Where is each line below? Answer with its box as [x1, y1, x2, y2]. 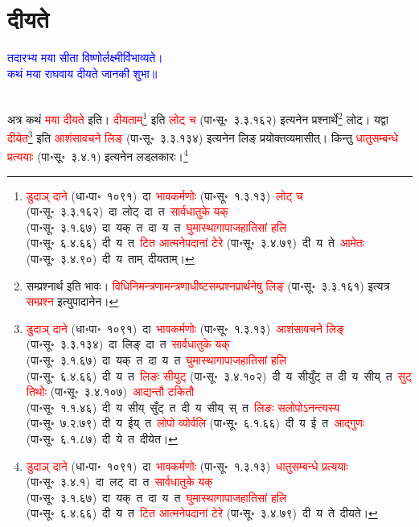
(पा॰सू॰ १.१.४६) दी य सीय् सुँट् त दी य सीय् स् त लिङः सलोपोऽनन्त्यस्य [26, 398, 340, 415]
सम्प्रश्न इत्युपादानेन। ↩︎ [26, 293, 119, 310]
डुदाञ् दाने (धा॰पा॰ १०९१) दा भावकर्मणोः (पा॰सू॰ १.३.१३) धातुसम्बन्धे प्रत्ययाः [26, 457, 348, 474]
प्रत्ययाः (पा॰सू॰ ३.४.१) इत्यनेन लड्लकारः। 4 [7, 146, 188, 165]
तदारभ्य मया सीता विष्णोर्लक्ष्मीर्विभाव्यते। [7, 49, 163, 66]
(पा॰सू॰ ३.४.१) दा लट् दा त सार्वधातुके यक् [26, 473, 213, 490]
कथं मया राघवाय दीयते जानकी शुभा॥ [7, 64, 158, 81]
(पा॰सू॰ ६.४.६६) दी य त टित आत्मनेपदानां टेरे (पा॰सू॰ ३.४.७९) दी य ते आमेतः [26, 234, 365, 251]
